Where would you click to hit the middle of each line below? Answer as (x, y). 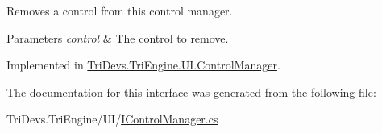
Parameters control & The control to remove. (118, 37)
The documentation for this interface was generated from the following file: (191, 91)
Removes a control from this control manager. (120, 10)
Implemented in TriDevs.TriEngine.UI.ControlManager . (143, 65)
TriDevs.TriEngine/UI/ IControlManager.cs (112, 119)
